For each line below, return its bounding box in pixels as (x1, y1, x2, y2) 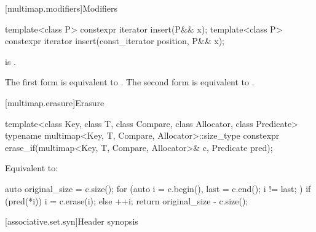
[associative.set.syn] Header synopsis (5, 215, 138, 228)
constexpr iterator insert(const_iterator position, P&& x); (5, 34, 224, 47)
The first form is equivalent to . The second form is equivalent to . (5, 75, 255, 88)
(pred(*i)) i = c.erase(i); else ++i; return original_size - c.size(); (5, 194, 248, 207)
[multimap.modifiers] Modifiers (5, 2, 118, 14)
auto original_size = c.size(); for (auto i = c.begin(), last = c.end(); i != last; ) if (5, 182, 311, 195)
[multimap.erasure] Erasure (5, 96, 105, 109)
